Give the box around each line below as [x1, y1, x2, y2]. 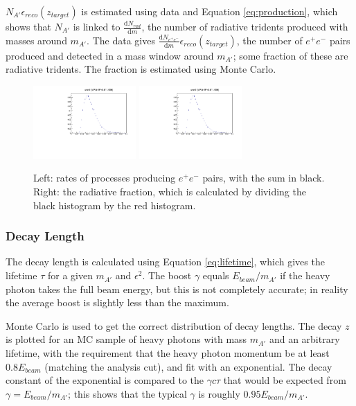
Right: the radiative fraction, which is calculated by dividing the [33, 184, 306, 199]
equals [202, 268, 229, 283]
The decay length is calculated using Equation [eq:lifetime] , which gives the [6, 254, 325, 269]
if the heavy [280, 268, 330, 283]
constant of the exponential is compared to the [6, 373, 204, 387]
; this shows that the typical [68, 386, 187, 400]
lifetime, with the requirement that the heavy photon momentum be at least [6, 346, 330, 360]
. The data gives [87, 33, 155, 47]
